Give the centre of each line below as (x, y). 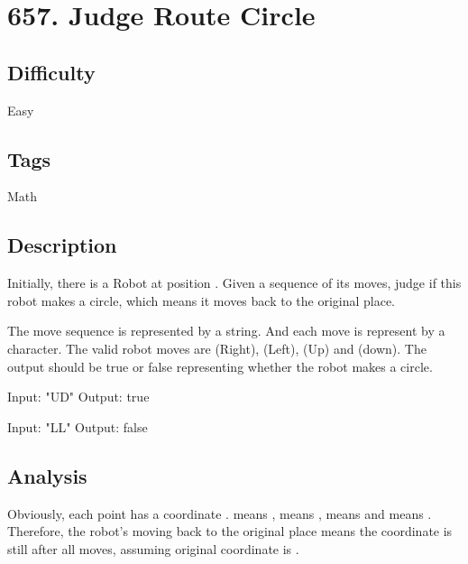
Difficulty (51, 72)
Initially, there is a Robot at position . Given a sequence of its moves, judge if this (234, 283)
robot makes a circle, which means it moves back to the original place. (202, 300)
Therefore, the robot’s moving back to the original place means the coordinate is (230, 531)
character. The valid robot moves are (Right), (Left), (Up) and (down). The (217, 348)
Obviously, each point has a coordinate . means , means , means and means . (220, 513)
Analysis (47, 475)
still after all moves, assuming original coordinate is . (153, 548)
